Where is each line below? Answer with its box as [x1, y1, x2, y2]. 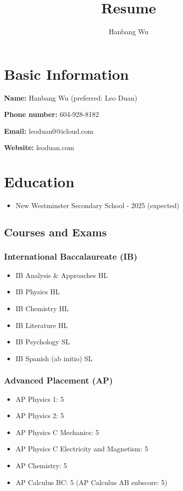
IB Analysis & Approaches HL [15, 270, 108, 280]
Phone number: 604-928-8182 [4, 109, 99, 119]
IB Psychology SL [15, 336, 70, 347]
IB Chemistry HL [15, 303, 69, 313]
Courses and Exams [4, 224, 107, 240]
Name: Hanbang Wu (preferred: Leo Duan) [4, 92, 137, 103]
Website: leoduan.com [4, 142, 74, 153]
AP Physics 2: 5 [15, 410, 64, 421]
